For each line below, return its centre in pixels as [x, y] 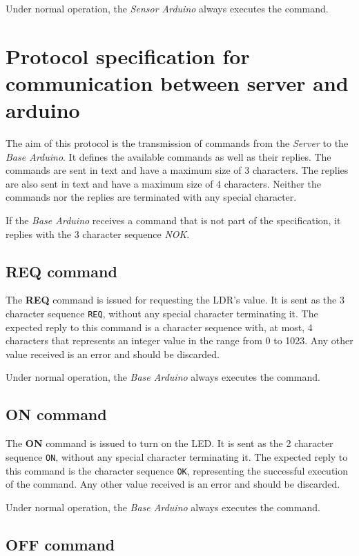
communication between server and [177, 82]
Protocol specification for [128, 56]
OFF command [60, 544]
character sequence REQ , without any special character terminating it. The [162, 314]
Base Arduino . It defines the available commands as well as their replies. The [168, 156]
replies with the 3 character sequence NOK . [98, 234]
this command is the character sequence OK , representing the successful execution [177, 470]
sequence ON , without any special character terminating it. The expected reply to [177, 456]
